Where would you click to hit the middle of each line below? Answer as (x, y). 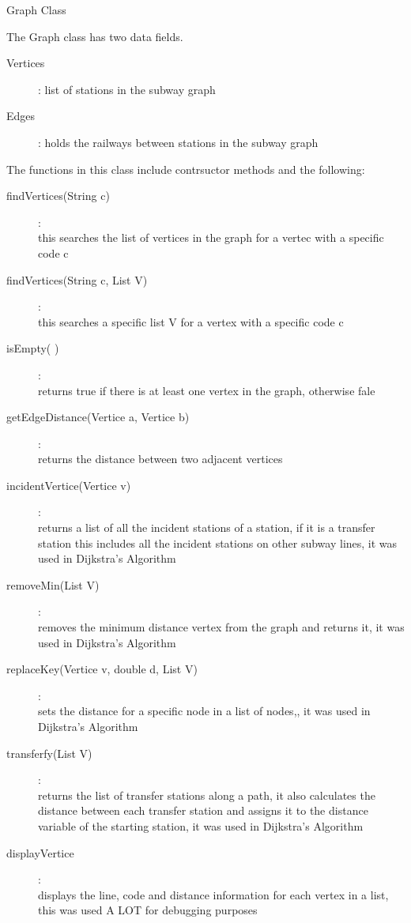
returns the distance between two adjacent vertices (160, 459)
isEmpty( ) (33, 348)
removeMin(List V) (53, 584)
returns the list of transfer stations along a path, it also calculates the (207, 795)
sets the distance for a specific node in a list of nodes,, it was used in (204, 711)
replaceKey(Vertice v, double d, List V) (102, 669)
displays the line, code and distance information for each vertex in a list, (213, 894)
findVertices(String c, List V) (77, 279)
